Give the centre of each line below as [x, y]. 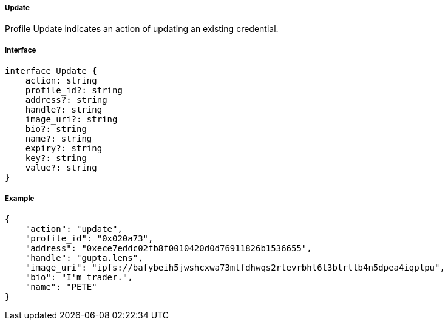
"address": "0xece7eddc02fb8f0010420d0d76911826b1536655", [168, 248]
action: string [61, 81]
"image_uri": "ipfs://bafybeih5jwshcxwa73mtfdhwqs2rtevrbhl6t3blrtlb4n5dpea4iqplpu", [235, 267]
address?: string [66, 100]
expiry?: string [64, 149]
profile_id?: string [74, 90]
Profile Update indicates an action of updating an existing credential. [142, 29]
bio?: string [56, 129]
